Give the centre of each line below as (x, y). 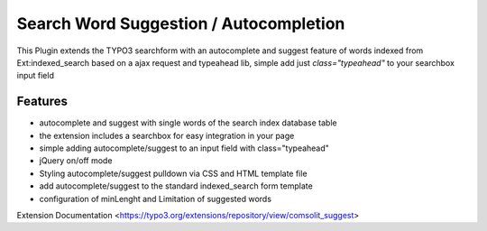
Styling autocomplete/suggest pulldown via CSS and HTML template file (173, 173)
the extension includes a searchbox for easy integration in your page (167, 135)
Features (42, 102)
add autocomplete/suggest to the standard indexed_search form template (176, 186)
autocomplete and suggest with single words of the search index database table (188, 123)
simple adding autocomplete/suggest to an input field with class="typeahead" (184, 148)
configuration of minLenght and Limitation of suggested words (156, 199)
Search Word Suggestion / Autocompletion (181, 23)
